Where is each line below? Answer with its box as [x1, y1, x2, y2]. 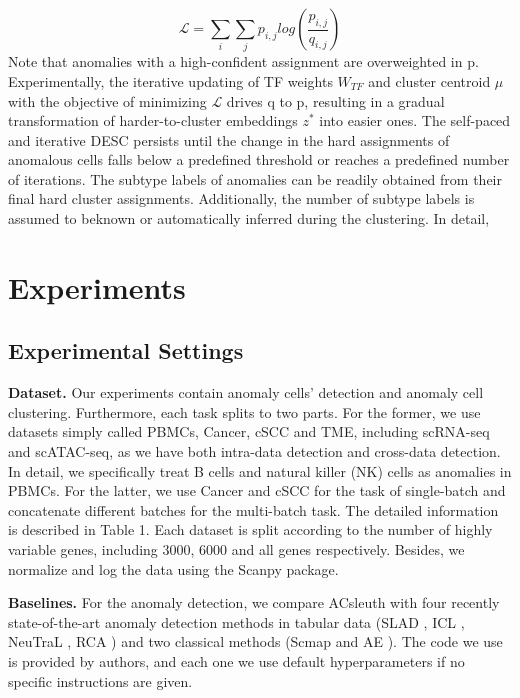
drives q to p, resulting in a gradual [226, 90, 445, 111]
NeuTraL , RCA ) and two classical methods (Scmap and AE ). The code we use [8, 631, 503, 652]
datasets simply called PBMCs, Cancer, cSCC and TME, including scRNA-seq [8, 421, 490, 442]
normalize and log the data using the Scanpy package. [8, 558, 339, 579]
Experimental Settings [8, 335, 244, 366]
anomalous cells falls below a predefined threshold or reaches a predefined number [8, 149, 510, 170]
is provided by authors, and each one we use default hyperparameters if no [8, 650, 465, 671]
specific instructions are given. [8, 670, 193, 691]
